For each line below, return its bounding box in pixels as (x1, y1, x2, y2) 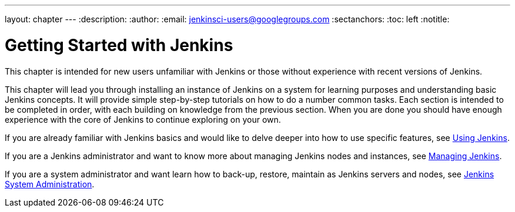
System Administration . (5, 179, 95, 189)
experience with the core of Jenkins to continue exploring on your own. (5, 114, 281, 124)
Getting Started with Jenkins (5, 35, 233, 55)
